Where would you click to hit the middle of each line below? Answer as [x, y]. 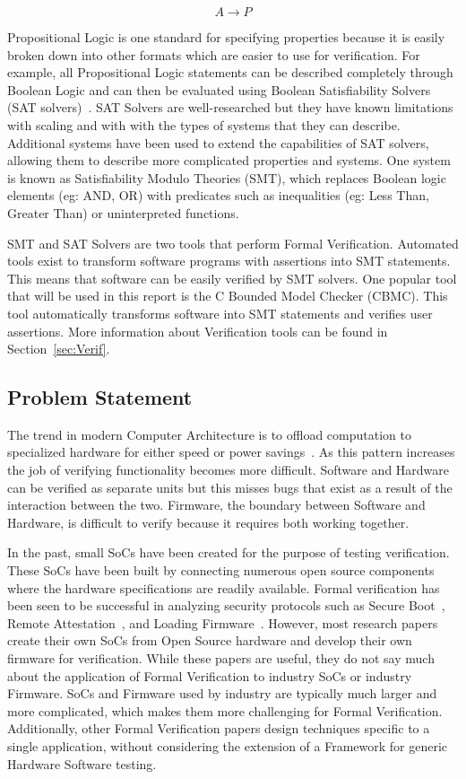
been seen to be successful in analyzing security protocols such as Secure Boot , [226, 605]
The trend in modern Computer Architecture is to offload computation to [209, 434]
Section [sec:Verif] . [59, 349]
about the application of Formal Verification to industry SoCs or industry [210, 675]
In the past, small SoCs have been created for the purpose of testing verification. [229, 552]
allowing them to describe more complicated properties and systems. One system [229, 160]
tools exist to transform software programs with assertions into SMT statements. [229, 261]
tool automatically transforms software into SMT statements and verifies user [220, 313]
